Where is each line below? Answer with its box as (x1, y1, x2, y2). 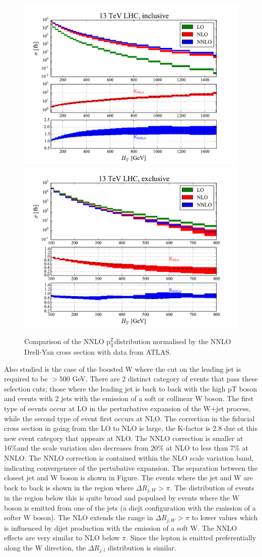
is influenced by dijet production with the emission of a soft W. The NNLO (4, 522, 237, 533)
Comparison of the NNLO (24, 336, 104, 347)
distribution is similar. (108, 542, 176, 552)
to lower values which (191, 512, 258, 523)
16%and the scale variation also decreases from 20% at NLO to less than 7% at (4, 442, 248, 453)
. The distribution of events (170, 482, 254, 492)
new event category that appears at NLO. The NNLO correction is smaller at (4, 432, 243, 443)
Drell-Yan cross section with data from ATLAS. (24, 346, 172, 357)
